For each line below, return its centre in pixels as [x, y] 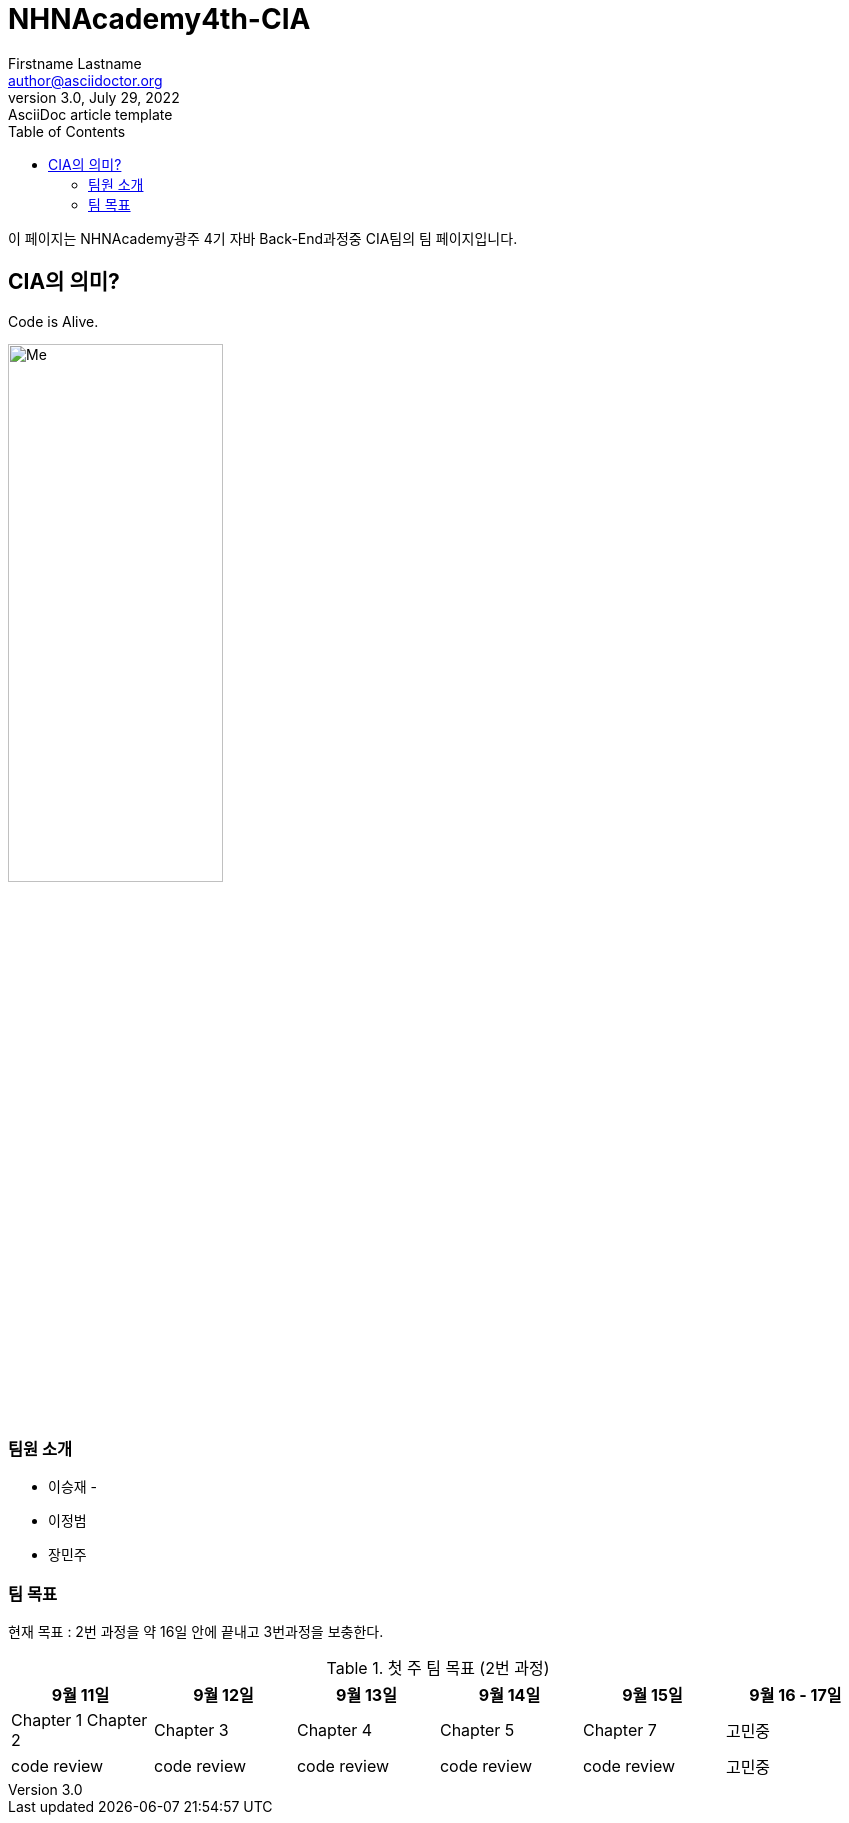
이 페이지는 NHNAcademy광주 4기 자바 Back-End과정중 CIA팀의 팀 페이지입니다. [263, 238]
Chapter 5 [477, 1730]
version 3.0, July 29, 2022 [94, 97]
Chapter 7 [619, 1730]
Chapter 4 [334, 1730]
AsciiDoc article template [90, 114]
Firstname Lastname [75, 63]
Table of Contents [67, 131]
